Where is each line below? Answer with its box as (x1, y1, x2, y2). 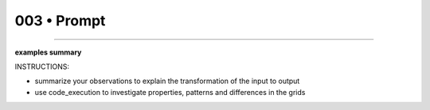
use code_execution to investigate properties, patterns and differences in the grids (34, 87, 306, 97)
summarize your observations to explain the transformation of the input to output (34, 76, 300, 86)
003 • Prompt (14, 12, 106, 29)
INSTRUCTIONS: (14, 62, 69, 71)
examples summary (14, 47, 82, 57)
